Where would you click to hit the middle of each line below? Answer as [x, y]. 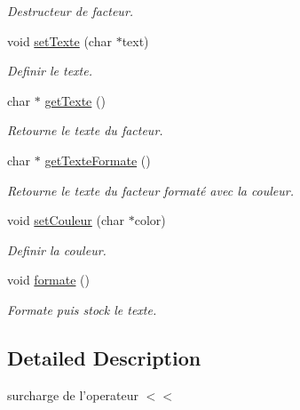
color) [150, 220]
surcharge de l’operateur [73, 394]
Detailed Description [104, 357]
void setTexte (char [59, 40]
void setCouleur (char [66, 220]
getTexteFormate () [98, 160]
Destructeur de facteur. [71, 11]
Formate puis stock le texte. [82, 309]
